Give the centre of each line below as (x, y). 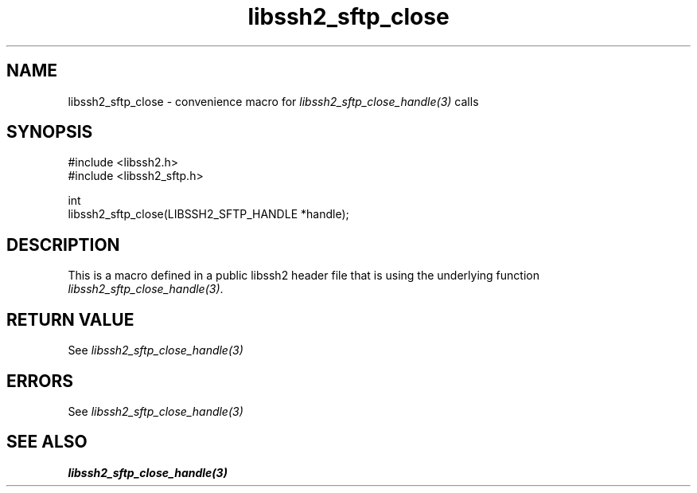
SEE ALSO (47, 442)
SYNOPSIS (50, 132)
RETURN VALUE (70, 319)
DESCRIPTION (63, 245)
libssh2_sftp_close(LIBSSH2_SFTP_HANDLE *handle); (208, 214)
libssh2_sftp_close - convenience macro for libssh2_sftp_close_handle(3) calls (273, 101)
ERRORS (40, 381)
